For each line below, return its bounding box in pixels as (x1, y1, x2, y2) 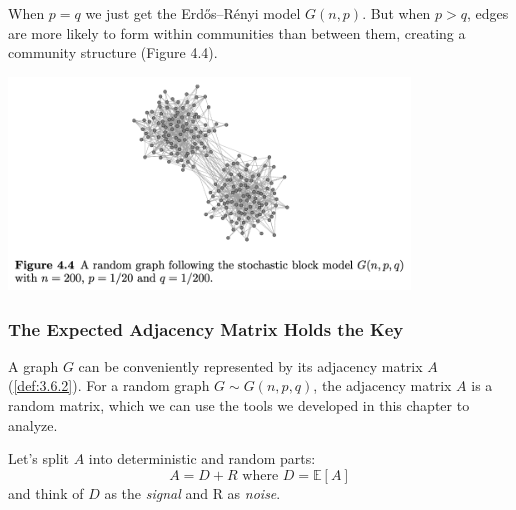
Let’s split (8, 448, 70, 469)
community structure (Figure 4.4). (8, 42, 218, 63)
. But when (362, 3, 431, 23)
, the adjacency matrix (313, 375, 452, 396)
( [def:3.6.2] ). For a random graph (8, 375, 210, 396)
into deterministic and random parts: (88, 448, 316, 469)
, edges (467, 3, 509, 23)
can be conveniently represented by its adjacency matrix (78, 355, 423, 376)
